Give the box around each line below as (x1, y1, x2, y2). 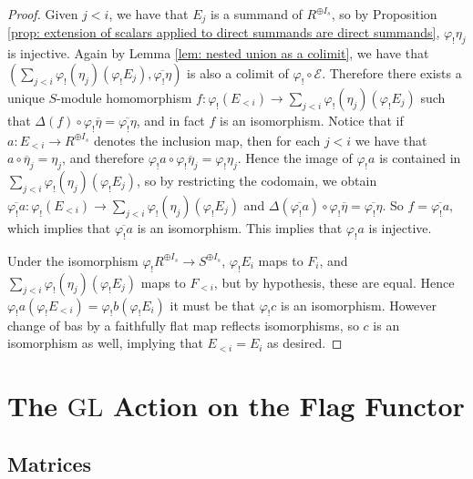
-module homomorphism (57, 87, 192, 107)
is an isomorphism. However (281, 295, 437, 314)
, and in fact (136, 110, 205, 129)
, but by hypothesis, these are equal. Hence (213, 272, 455, 291)
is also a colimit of (187, 63, 289, 82)
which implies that (7, 219, 111, 238)
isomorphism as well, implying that (7, 333, 203, 352)
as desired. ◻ (267, 333, 343, 352)
